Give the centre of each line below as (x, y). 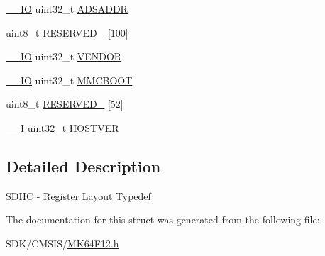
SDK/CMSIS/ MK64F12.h (62, 243)
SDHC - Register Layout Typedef (78, 195)
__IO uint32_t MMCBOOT (69, 80)
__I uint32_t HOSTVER (62, 127)
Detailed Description (83, 166)
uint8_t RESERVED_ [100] (67, 32)
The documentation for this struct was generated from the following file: (163, 219)
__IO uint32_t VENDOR (64, 56)
